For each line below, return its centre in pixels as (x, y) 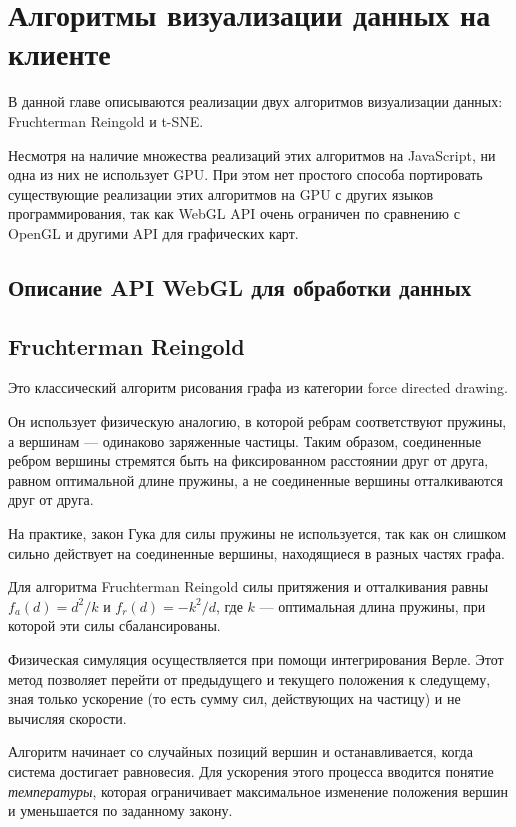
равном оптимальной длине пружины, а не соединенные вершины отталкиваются (256, 479)
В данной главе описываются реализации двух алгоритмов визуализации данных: (255, 101)
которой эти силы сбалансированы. (114, 625)
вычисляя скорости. (67, 717)
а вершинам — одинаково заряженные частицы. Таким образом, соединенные (245, 440)
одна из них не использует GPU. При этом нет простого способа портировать (245, 174)
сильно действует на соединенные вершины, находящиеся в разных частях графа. (256, 552)
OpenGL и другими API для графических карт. (153, 232)
